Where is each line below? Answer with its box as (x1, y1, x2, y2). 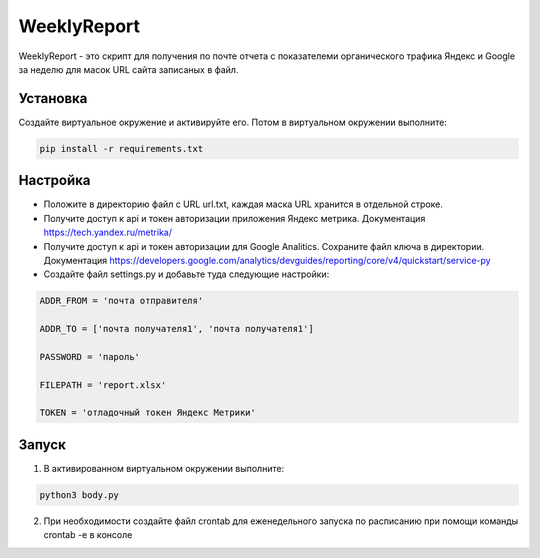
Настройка (18, 172, 91, 189)
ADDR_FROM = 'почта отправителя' (39, 295, 204, 307)
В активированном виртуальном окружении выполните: (43, 462, 285, 474)
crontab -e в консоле (43, 529, 133, 541)
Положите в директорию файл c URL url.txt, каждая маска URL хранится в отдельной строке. (43, 198, 444, 210)
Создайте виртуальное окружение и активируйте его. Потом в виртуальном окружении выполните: (18, 116, 447, 128)
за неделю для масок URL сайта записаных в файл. (18, 63, 239, 75)
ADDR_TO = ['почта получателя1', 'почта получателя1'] (39, 323, 314, 335)
